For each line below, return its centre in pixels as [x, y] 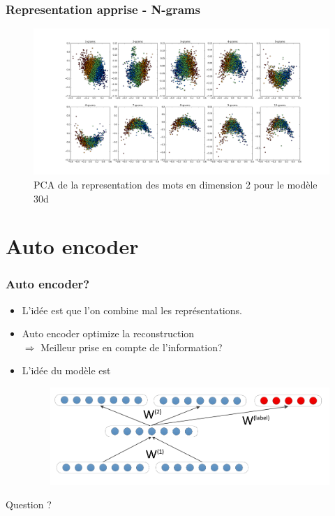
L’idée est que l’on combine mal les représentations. [132, 310]
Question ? [29, 504]
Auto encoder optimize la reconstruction [108, 333]
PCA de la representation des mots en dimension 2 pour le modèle [176, 184]
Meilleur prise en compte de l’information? [132, 347]
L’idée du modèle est [66, 370]
